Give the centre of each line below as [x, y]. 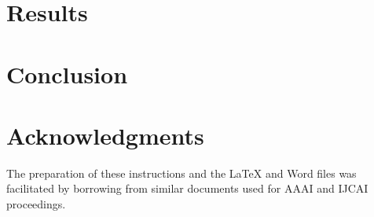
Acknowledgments [105, 135]
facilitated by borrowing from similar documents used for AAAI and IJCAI [187, 188]
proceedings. [36, 204]
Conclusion [67, 74]
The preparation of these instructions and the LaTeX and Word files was [181, 173]
